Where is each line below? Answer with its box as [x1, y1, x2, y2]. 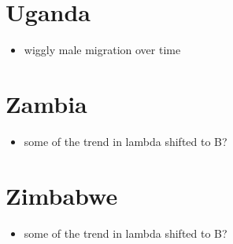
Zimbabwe [6, 179, 118, 211]
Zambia [6, 87, 87, 119]
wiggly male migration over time [24, 42, 181, 58]
